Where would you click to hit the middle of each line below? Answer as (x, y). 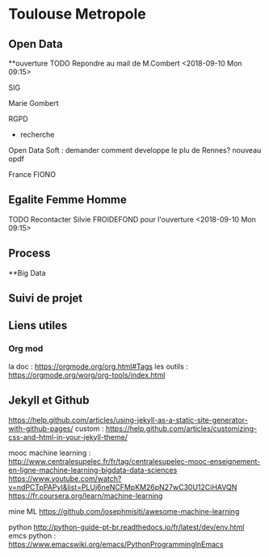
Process (29, 253)
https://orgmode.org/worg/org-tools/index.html (87, 375)
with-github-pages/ (41, 428)
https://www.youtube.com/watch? (65, 479)
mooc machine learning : (50, 453)
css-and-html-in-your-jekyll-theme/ (68, 437)
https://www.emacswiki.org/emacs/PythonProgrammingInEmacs (116, 544)
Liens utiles (38, 325)
